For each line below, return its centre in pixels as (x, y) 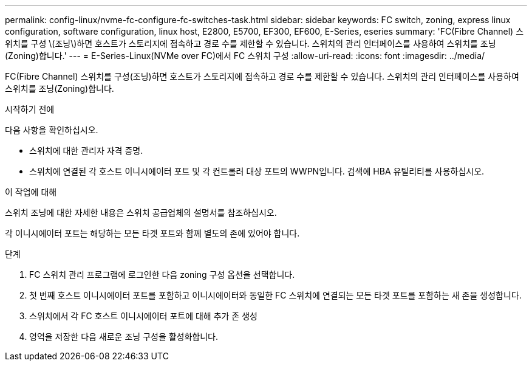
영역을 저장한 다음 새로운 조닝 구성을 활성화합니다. (124, 337)
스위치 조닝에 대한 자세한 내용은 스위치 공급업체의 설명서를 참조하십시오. (141, 212)
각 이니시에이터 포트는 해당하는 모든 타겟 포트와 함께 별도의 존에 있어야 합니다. (152, 233)
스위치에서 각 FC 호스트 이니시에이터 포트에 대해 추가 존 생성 (143, 316)
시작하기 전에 (30, 109)
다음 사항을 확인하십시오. (52, 130)
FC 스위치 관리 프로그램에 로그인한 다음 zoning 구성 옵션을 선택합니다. (162, 274)
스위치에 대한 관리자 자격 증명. (86, 150)
